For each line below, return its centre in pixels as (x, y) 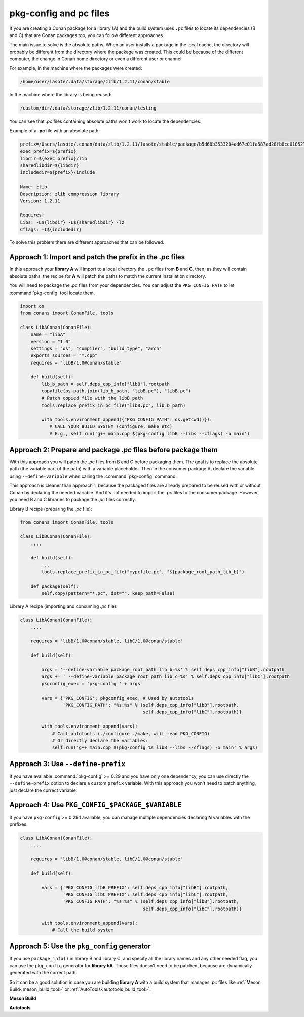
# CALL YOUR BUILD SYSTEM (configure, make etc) (111, 427)
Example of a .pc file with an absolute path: (54, 131)
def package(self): (55, 586)
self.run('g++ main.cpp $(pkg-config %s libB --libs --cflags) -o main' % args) (155, 748)
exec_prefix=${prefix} (48, 151)
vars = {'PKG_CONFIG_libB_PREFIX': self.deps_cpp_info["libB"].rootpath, (135, 887)
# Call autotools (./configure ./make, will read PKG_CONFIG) (131, 733)
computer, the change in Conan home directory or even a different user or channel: (96, 59)
